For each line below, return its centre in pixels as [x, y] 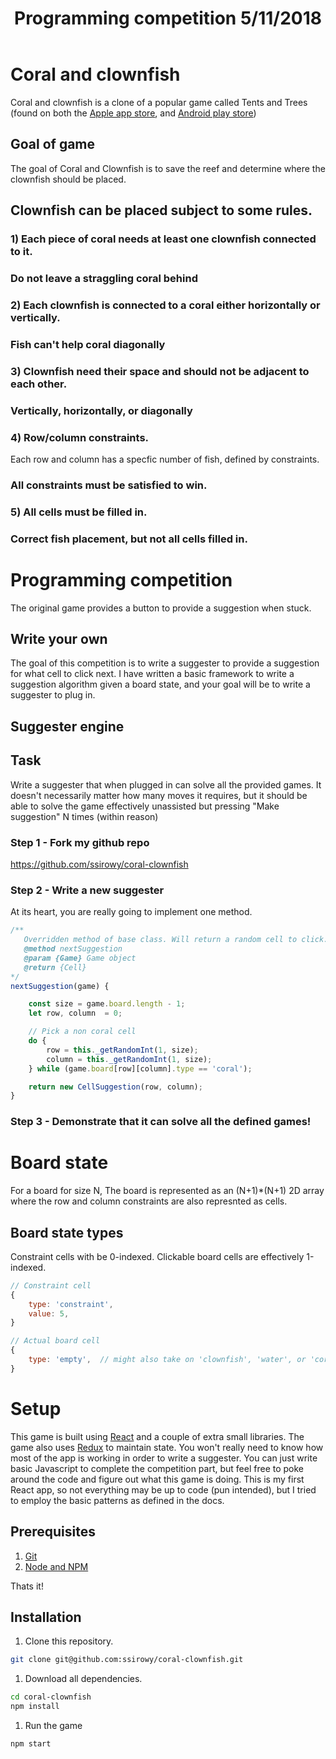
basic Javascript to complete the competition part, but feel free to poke [157, 1468]
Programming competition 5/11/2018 [167, 18]
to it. [21, 252]
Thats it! [27, 1586]
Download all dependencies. [83, 1679]
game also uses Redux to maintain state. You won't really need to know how [167, 1447]
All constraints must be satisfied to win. [109, 485]
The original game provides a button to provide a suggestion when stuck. [161, 608]
